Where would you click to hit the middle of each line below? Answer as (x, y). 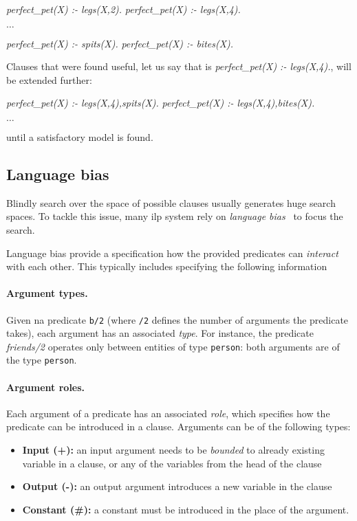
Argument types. (47, 293)
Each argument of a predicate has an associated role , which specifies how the (168, 413)
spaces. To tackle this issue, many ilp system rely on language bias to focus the (175, 216)
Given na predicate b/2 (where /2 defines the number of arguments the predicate (177, 319)
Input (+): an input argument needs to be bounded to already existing (173, 450)
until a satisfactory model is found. (80, 136)
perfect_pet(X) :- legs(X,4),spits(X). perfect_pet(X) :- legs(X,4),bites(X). (161, 103)
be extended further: (49, 79)
